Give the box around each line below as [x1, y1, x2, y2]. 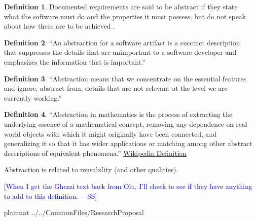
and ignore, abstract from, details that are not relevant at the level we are [4, 83, 228, 93]
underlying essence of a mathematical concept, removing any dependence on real [4, 118, 247, 129]
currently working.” [4, 92, 62, 103]
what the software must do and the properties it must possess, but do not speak [4, 11, 246, 21]
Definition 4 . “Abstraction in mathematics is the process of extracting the [4, 109, 232, 119]
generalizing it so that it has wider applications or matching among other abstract [4, 138, 253, 148]
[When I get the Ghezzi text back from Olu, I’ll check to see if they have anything [4, 181, 253, 191]
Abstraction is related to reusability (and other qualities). [4, 164, 178, 175]
